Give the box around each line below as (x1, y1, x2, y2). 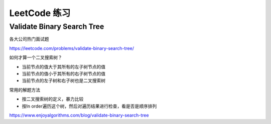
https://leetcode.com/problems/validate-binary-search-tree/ (9, 45, 134, 51)
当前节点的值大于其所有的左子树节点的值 (22, 63, 105, 69)
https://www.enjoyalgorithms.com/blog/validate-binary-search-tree (9, 112, 149, 118)
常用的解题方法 (9, 86, 40, 92)
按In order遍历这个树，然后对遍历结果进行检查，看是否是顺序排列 (22, 103, 157, 109)
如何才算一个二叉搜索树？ (9, 54, 62, 60)
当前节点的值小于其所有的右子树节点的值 (22, 70, 105, 76)
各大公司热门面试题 (9, 36, 49, 42)
